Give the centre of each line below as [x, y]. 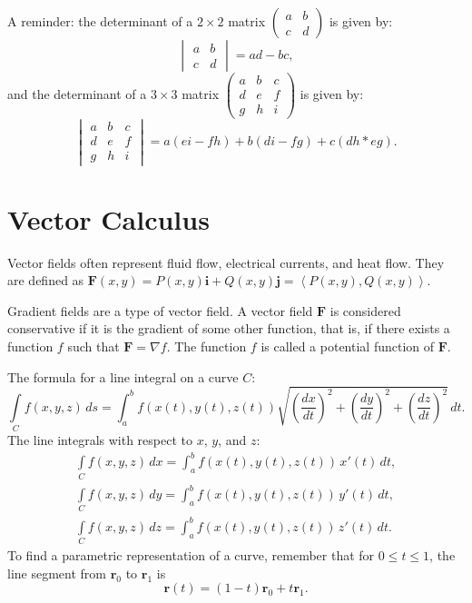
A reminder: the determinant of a [100, 21]
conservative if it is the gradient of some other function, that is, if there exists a [229, 328]
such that [93, 346]
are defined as [46, 280]
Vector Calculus [108, 218]
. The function [206, 346]
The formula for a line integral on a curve [123, 376]
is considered [365, 310]
